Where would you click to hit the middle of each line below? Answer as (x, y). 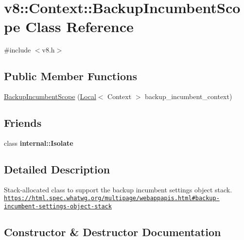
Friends (23, 123)
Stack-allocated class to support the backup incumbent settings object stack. (118, 189)
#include (17, 50)
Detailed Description (57, 169)
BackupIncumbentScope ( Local (50, 96)
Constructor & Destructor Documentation (113, 232)
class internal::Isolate (39, 143)
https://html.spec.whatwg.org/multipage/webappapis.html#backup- (112, 198)
